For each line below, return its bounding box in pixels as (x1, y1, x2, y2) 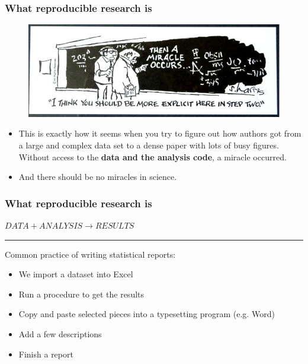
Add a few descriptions (18, 327, 102, 340)
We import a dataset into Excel (18, 268, 133, 280)
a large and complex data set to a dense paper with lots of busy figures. (18, 138, 279, 151)
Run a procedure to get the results (18, 287, 145, 300)
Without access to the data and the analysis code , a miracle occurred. (18, 150, 287, 163)
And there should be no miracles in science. (18, 170, 177, 183)
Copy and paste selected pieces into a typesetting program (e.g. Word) (18, 308, 275, 320)
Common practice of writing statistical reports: (5, 248, 176, 260)
